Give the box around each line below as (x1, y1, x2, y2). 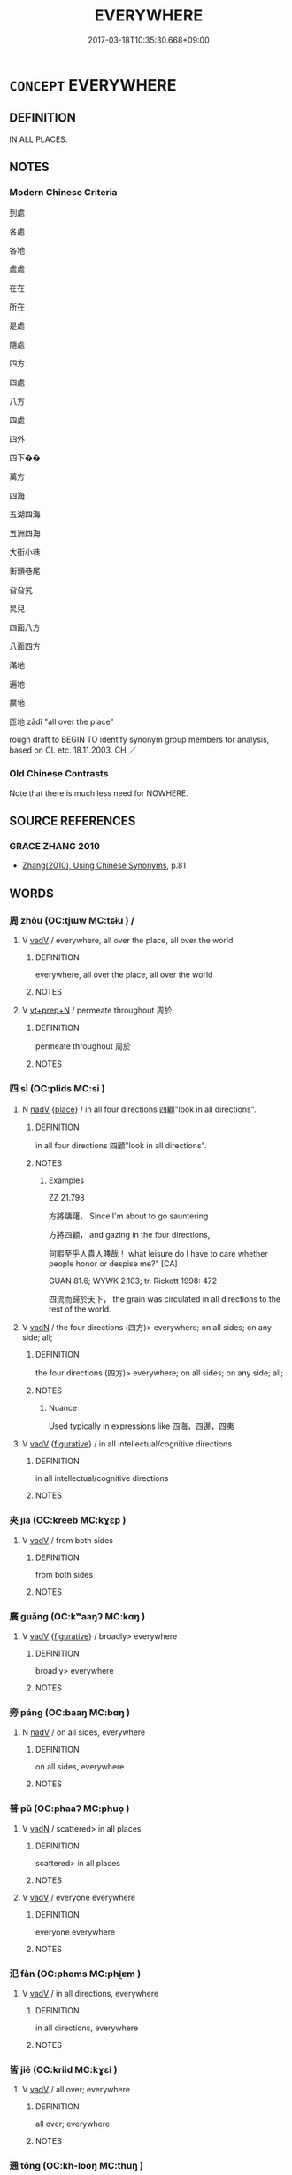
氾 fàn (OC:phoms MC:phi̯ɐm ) (9, 1967, 142, 1980)
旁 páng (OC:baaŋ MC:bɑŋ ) (9, 1706, 131, 1718)
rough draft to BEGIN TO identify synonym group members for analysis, (9, 734, 270, 745)
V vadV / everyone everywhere (21, 1892, 135, 1903)
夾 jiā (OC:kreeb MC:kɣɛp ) (9, 1514, 127, 1526)
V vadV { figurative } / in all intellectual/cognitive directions (21, 1438, 233, 1449)
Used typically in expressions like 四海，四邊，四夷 (48, 1421, 234, 1431)
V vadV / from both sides (21, 1534, 113, 1545)
